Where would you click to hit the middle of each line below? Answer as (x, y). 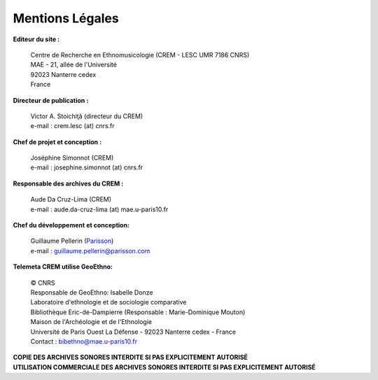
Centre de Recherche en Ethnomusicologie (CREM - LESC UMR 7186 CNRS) (140, 55)
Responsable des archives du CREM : (68, 183)
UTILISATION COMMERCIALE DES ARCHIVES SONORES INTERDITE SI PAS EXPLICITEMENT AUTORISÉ (164, 367)
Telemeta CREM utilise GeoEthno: (63, 267)
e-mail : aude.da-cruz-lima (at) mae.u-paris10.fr (99, 209)
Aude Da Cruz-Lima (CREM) (71, 199)
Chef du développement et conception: (71, 225)
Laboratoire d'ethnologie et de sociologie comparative (108, 302)
